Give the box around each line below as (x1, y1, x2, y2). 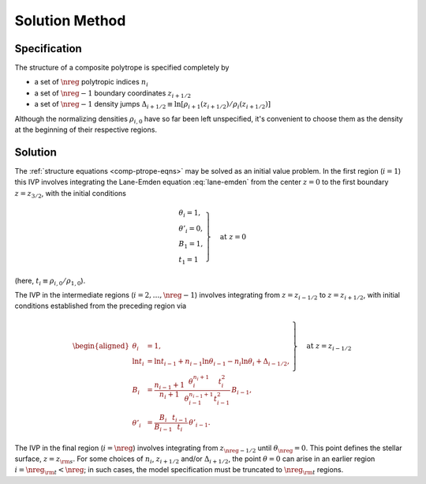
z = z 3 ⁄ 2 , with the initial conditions (14, 188, 126, 200)
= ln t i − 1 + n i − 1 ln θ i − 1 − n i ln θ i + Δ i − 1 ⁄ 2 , (147, 357, 290, 368)
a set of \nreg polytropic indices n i (34, 77, 149, 88)
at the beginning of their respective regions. (14, 125, 158, 134)
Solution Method (14, 12, 126, 29)
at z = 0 (219, 232, 247, 241)
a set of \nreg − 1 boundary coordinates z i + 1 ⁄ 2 (34, 88, 192, 99)
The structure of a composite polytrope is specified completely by (14, 63, 230, 73)
